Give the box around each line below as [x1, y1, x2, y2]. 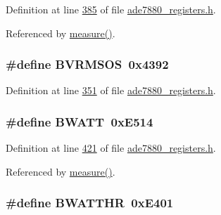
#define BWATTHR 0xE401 [6, 194, 174, 211]
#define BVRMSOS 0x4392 [6, 56, 169, 73]
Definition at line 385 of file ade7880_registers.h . [6, 2, 216, 16]
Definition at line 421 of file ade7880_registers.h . [6, 141, 216, 155]
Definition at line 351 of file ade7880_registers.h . [6, 83, 216, 98]
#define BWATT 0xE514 [6, 112, 153, 130]
